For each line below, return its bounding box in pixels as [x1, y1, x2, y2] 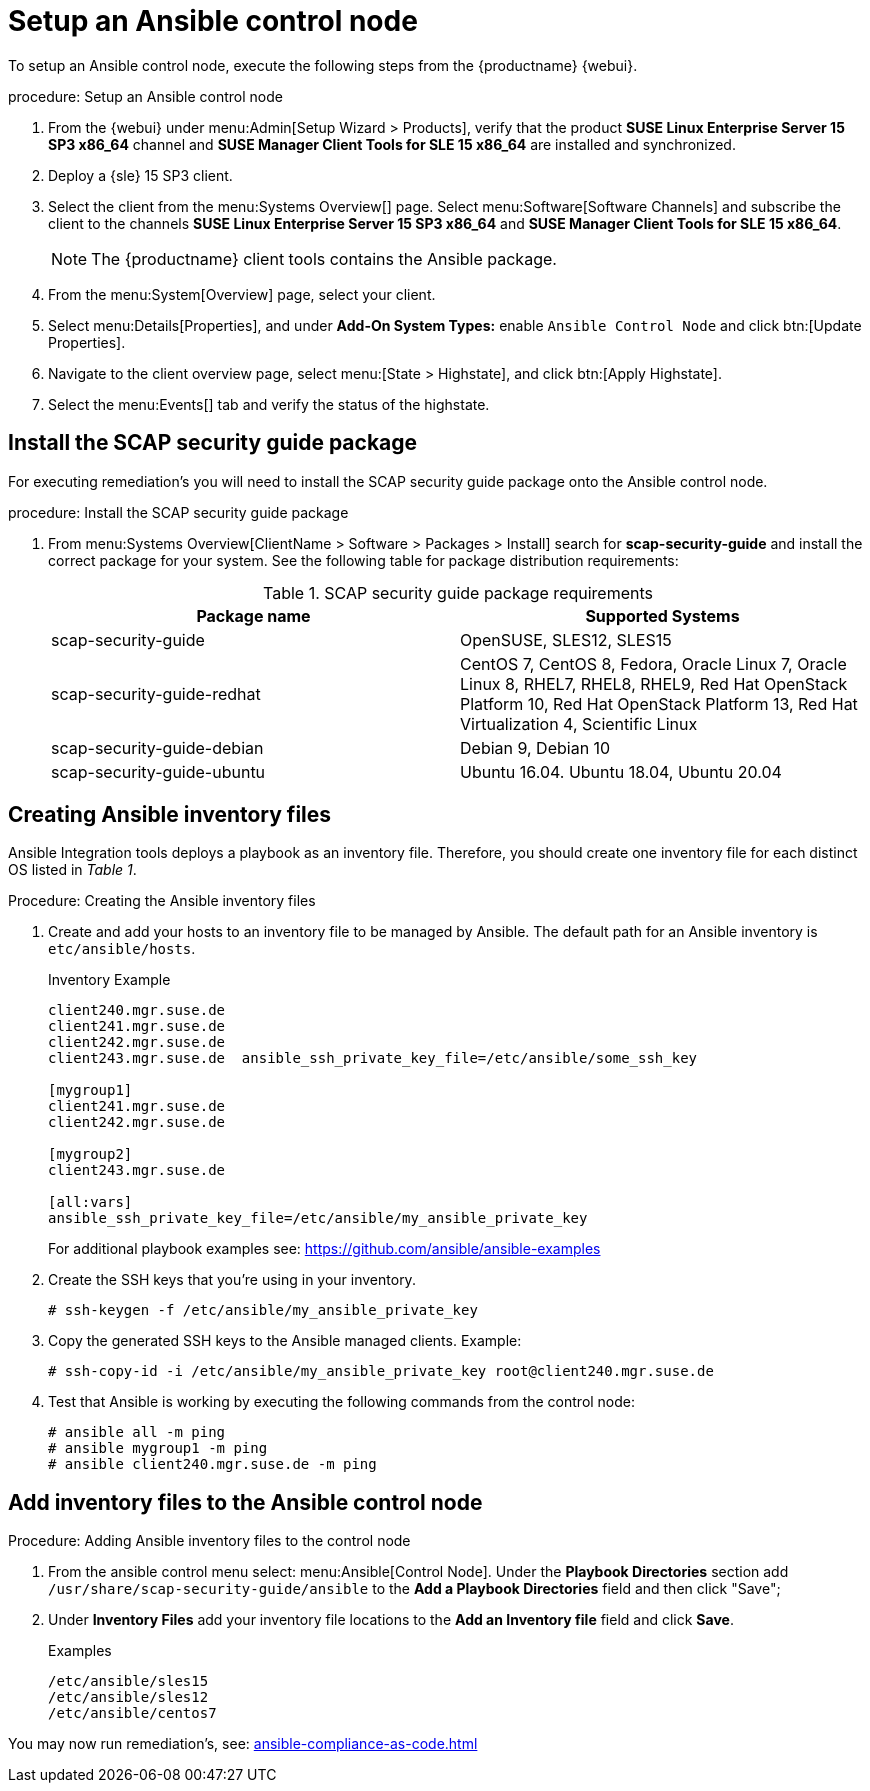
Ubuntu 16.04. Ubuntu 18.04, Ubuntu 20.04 [460, 761, 782, 782]
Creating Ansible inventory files [8, 802, 332, 828]
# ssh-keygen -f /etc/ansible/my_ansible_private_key [48, 1302, 478, 1319]
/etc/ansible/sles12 [48, 1689, 209, 1706]
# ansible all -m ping [48, 1424, 226, 1441]
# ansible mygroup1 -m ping [48, 1440, 268, 1457]
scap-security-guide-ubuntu [51, 761, 266, 782]
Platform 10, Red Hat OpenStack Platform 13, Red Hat [460, 693, 858, 714]
